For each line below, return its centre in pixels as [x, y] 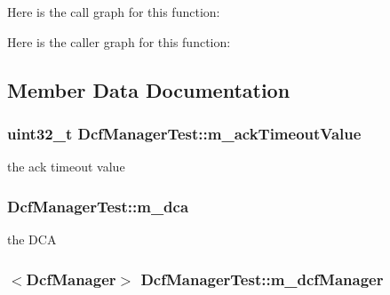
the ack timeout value [66, 167]
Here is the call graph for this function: [114, 12]
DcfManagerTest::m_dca [98, 206]
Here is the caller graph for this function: [119, 41]
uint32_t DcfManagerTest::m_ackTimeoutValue [184, 133]
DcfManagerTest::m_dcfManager [262, 279]
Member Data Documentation [149, 89]
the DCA [32, 239]
